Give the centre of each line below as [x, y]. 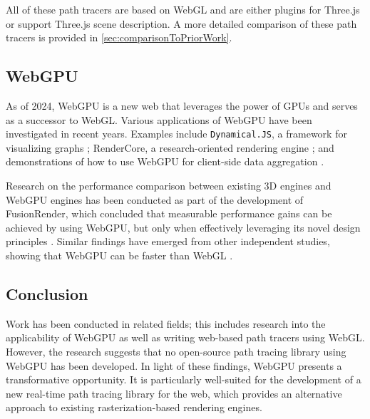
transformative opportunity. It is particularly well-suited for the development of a [184, 379]
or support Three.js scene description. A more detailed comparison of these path [181, 23]
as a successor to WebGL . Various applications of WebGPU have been [159, 119]
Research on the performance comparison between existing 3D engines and [169, 186]
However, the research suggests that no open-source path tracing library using [176, 351]
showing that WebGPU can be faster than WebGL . [119, 255]
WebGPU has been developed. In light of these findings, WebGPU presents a [174, 365]
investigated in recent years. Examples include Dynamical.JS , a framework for [176, 134]
